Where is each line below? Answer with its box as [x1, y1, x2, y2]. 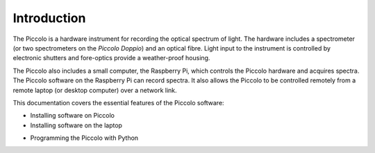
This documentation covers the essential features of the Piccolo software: [12, 98, 225, 107]
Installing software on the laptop [30, 121, 123, 129]
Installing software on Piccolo [30, 111, 115, 120]
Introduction [12, 10, 86, 26]
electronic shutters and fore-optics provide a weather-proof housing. [12, 54, 210, 62]
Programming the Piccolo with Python [30, 134, 139, 142]
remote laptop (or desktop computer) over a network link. [12, 86, 177, 94]
